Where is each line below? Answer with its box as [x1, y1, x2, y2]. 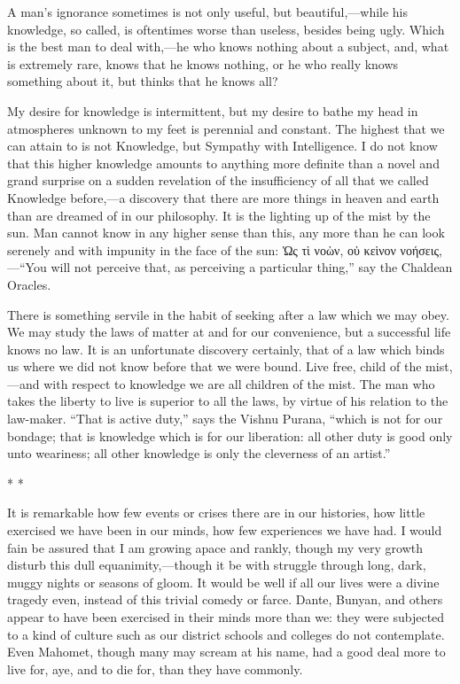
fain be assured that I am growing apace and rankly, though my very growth [7, 538, 423, 556]
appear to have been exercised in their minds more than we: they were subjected [7, 608, 445, 626]
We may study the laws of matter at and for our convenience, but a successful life [7, 323, 451, 341]
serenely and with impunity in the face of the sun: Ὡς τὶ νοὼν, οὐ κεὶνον [7, 240, 396, 259]
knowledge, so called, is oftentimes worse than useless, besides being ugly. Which [7, 19, 445, 38]
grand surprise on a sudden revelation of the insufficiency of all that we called [7, 171, 429, 190]
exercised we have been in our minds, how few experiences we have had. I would [7, 521, 442, 540]
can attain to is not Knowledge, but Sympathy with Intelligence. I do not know [7, 136, 438, 155]
